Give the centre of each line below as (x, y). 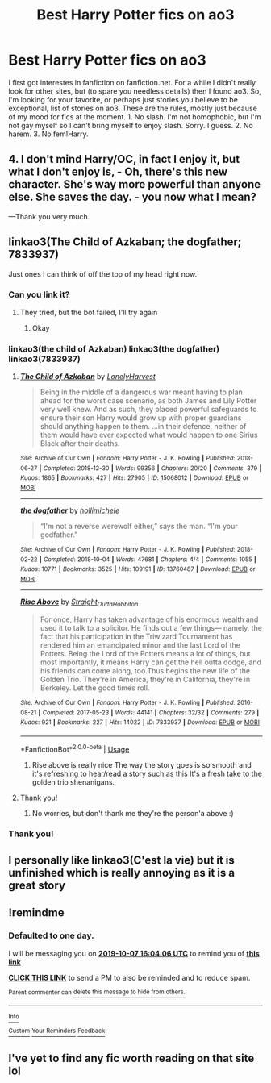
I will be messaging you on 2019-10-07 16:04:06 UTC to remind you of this (134, 953)
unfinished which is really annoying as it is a (122, 873)
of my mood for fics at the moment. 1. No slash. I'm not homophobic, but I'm (135, 117)
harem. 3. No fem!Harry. (48, 134)
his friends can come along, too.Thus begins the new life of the (145, 670)
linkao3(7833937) (44, 359)
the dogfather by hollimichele (70, 510)
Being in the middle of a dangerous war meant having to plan (142, 392)
